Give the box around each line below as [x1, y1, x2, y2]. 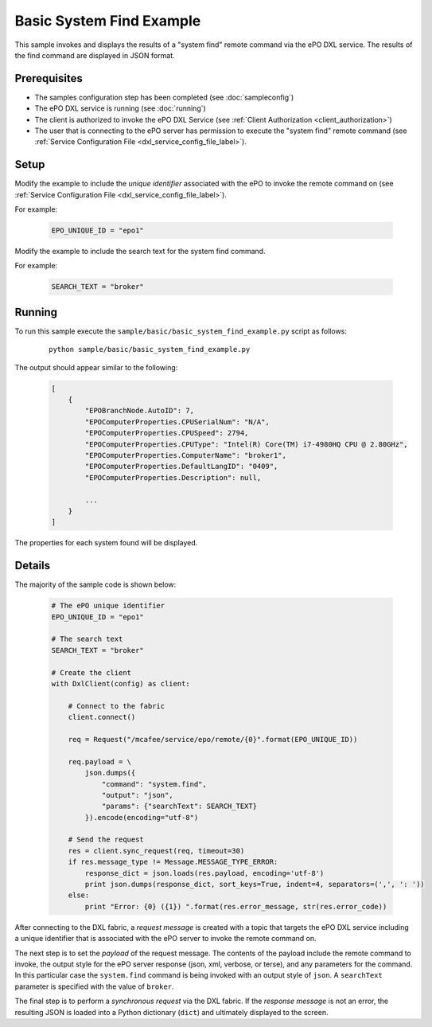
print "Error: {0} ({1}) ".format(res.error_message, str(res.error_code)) [84, 902, 387, 911]
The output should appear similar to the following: [14, 362, 178, 372]
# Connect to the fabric [68, 701, 165, 710]
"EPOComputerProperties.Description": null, [84, 473, 262, 482]
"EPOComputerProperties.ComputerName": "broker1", [84, 451, 286, 460]
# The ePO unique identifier [51, 601, 165, 611]
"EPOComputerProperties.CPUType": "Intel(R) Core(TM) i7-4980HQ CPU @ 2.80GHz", [84, 439, 409, 449]
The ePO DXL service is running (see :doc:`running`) [34, 103, 206, 113]
